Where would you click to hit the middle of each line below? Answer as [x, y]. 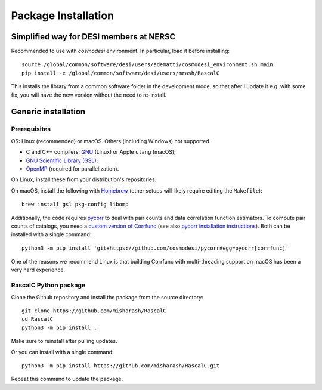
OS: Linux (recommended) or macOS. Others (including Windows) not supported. [111, 141]
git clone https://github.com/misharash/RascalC [94, 311]
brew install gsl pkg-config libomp [75, 205]
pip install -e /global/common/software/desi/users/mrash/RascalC [121, 73]
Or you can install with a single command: [62, 352]
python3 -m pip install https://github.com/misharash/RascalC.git [121, 366]
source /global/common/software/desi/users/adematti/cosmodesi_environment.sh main [148, 65]
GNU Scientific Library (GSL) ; [62, 160]
